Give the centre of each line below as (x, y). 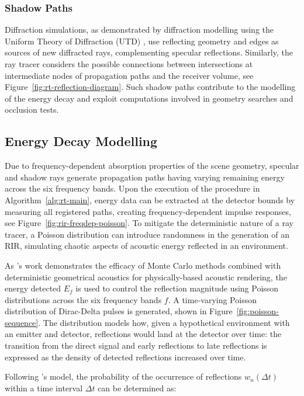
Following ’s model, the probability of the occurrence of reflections (123, 376)
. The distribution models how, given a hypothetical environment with (164, 322)
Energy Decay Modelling (81, 141)
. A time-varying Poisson (212, 299)
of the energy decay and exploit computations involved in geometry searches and (149, 98)
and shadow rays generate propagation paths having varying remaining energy (145, 177)
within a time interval (44, 388)
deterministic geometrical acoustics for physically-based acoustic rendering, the (146, 277)
